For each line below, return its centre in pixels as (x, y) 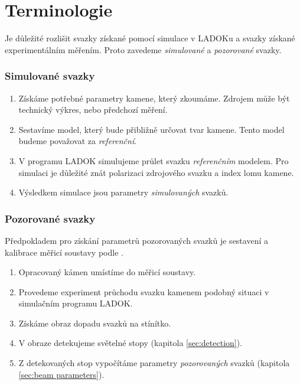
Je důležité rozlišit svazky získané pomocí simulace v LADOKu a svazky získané (150, 38)
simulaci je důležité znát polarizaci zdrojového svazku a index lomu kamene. (156, 172)
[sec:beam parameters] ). (61, 374)
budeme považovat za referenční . (78, 141)
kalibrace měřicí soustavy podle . (64, 252)
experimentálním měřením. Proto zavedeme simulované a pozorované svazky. (143, 49)
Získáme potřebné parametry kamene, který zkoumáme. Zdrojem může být (154, 98)
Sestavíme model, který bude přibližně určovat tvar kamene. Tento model (151, 129)
